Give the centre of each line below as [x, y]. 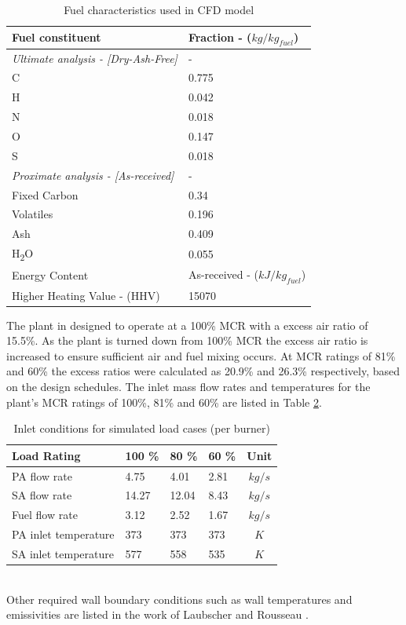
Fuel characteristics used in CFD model [159, 9]
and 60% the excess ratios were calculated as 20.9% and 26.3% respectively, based [203, 371]
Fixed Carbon [45, 194]
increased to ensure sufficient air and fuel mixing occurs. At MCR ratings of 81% [201, 355]
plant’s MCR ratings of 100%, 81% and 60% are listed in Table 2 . [164, 402]
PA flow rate [42, 475]
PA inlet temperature [63, 534]
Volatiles [33, 214]
